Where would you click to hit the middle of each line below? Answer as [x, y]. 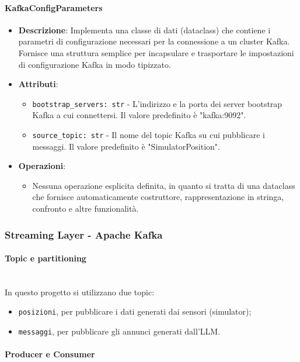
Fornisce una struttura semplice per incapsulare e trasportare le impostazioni [156, 52]
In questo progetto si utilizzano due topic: [80, 292]
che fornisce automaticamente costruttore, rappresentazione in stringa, [158, 197]
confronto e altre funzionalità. [86, 208]
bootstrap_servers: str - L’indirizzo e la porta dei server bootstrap [157, 103]
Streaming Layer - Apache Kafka [84, 234]
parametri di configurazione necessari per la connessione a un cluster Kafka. [154, 41]
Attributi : [38, 84]
